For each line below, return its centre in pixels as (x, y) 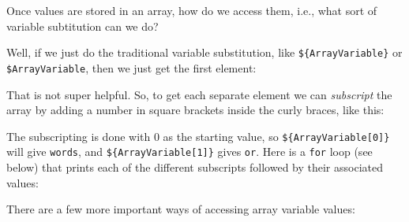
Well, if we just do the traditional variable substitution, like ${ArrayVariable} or (204, 52)
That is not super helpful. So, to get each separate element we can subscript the (199, 94)
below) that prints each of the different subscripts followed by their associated (195, 167)
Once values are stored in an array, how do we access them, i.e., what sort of (192, 10)
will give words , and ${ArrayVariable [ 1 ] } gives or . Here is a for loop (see (189, 152)
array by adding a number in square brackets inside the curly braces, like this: (195, 110)
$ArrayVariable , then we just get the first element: (131, 67)
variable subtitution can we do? (83, 26)
